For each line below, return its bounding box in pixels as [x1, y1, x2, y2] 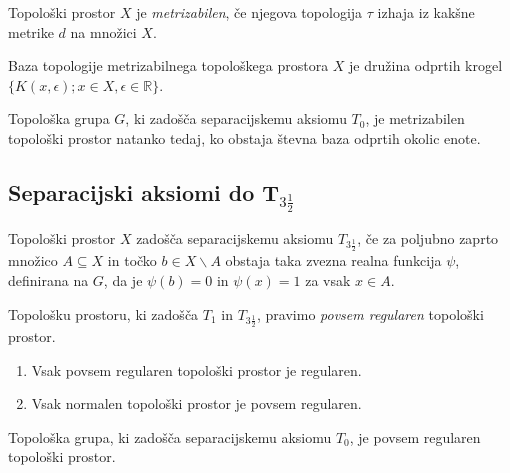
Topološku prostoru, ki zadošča [8, 303, 199, 324]
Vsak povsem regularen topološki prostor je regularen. [31, 359, 362, 380]
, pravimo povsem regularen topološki [257, 303, 484, 324]
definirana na [8, 270, 89, 291]
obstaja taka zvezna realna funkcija [225, 250, 442, 271]
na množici [70, 21, 137, 42]
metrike [8, 21, 54, 42]
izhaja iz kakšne [377, 2, 475, 22]
